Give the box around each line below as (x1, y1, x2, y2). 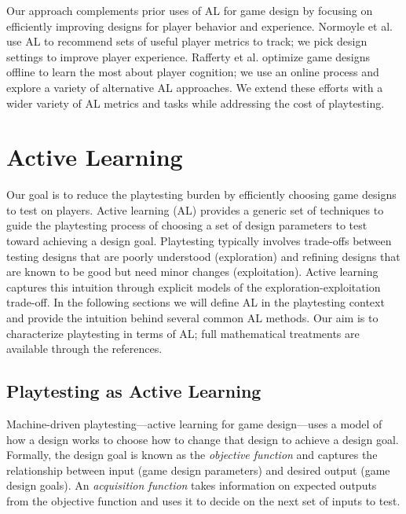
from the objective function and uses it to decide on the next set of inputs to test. (6, 492, 401, 508)
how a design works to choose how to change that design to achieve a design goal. (6, 431, 399, 447)
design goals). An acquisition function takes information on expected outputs (6, 477, 377, 494)
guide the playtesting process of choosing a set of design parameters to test (6, 217, 368, 233)
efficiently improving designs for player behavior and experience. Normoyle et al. (6, 17, 393, 34)
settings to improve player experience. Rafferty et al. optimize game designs (6, 48, 370, 64)
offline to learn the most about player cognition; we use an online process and (6, 64, 379, 80)
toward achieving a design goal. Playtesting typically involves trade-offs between (6, 233, 392, 249)
